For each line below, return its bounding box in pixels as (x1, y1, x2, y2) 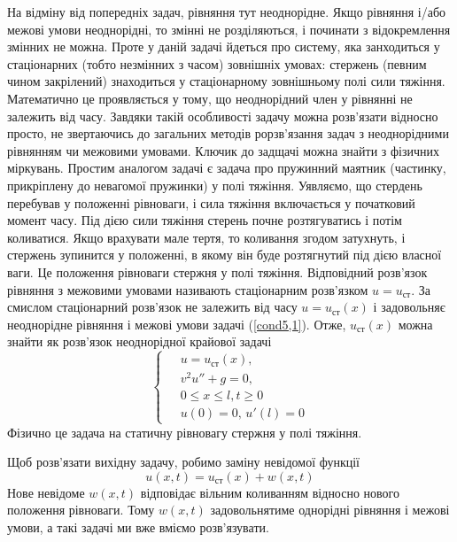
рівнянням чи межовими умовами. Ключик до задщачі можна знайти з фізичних (7, 141, 439, 159)
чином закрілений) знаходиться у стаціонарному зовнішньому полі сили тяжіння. (7, 72, 445, 90)
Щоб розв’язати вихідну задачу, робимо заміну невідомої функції (7, 453, 360, 471)
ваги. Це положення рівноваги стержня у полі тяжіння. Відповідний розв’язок (7, 262, 428, 281)
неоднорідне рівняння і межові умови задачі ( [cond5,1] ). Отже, (7, 314, 346, 333)
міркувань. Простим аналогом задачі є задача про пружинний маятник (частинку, (7, 159, 446, 177)
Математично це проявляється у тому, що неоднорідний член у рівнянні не (7, 89, 413, 107)
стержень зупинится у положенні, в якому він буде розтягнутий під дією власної (7, 245, 442, 264)
